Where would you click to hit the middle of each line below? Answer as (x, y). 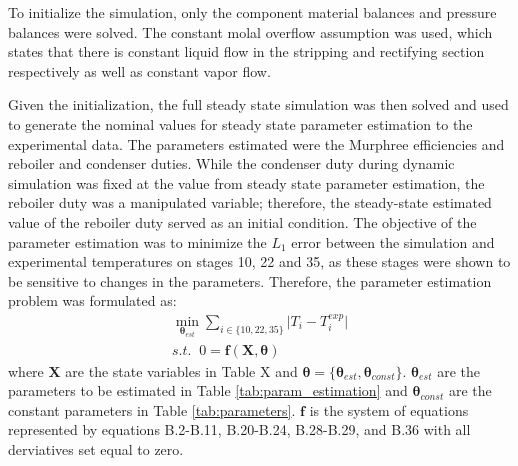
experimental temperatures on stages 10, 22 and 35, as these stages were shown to (259, 261)
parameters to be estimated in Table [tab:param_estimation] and (208, 390)
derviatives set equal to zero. (96, 449)
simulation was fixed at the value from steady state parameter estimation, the (246, 182)
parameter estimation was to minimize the (137, 241)
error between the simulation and (393, 241)
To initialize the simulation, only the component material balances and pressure (252, 12)
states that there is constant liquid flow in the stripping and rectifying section (246, 51)
